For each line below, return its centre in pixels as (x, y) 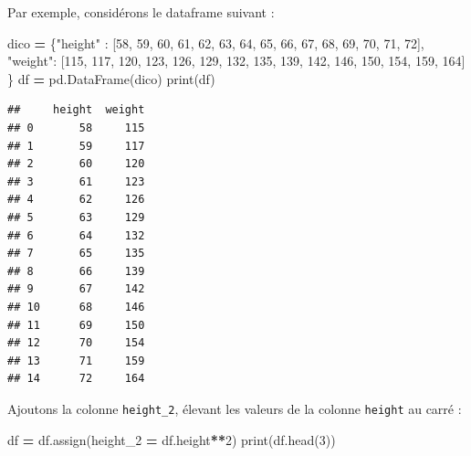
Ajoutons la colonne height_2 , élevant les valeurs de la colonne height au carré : (235, 408)
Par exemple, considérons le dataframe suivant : (141, 12)
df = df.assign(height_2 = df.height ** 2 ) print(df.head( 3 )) (172, 439)
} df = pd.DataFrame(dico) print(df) (111, 78)
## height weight (76, 110)
